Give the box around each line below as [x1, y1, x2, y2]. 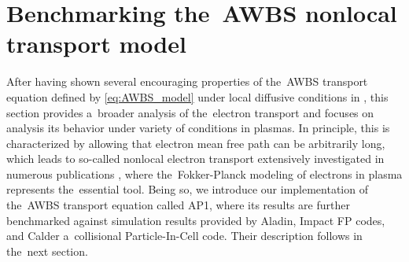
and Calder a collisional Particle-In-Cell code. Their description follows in [6, 227, 363, 244]
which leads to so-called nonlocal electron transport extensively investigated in [6, 150, 385, 167]
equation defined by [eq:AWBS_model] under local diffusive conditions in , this [6, 88, 389, 105]
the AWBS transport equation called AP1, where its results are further [6, 197, 350, 213]
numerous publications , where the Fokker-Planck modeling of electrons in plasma [6, 165, 403, 182]
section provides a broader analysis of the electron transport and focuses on [6, 104, 374, 120]
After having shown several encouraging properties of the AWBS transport [6, 73, 368, 90]
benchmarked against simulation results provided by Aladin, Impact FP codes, [6, 212, 385, 228]
